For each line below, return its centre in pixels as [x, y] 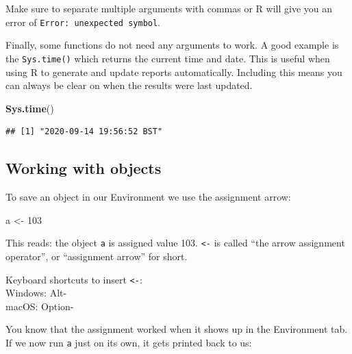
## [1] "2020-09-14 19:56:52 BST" [84, 132]
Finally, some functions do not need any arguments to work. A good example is [172, 45]
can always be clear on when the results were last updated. [129, 85]
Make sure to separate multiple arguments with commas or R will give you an [169, 8]
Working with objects [84, 168]
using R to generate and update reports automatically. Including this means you [174, 72]
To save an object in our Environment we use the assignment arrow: [148, 197]
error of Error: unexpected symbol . [83, 22]
